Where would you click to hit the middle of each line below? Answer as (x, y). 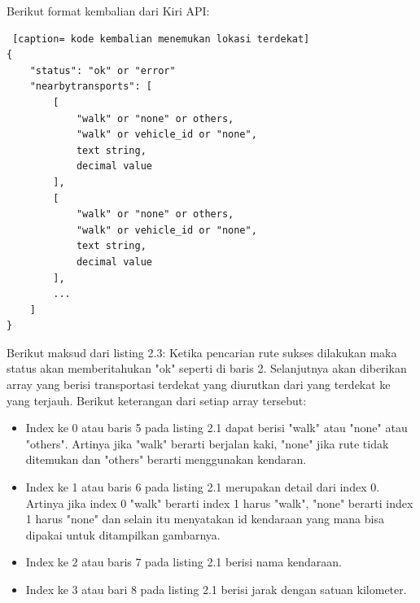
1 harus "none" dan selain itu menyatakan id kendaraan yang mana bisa (205, 519)
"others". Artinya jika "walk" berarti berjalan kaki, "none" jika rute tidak (207, 443)
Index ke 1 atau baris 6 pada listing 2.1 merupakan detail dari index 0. (203, 487)
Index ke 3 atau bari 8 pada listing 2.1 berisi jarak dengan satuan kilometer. (216, 589)
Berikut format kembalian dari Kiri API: (108, 11)
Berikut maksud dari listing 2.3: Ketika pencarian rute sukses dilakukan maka (202, 352)
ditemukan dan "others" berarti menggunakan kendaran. (166, 459)
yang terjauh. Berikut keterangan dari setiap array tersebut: (157, 400)
